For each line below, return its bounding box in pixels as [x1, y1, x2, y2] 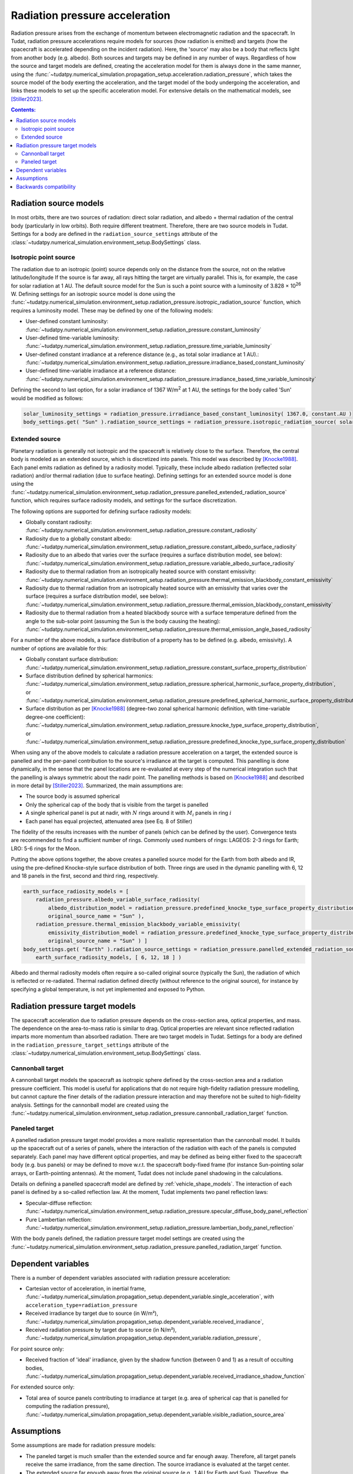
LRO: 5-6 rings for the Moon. [11, 845, 81, 852]
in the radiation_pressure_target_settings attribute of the [11, 1041, 169, 1048]
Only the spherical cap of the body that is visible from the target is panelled [25, 801, 208, 808]
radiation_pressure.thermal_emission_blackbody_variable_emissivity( [35, 921, 241, 928]
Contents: [11, 106, 36, 113]
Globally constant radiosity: [25, 518, 92, 525]
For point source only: [11, 1345, 64, 1353]
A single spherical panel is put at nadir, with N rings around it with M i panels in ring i [25, 810, 232, 818]
